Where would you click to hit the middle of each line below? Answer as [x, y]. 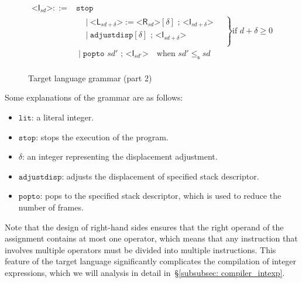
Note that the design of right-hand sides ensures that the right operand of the [144, 227]
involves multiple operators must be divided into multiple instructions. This [140, 249]
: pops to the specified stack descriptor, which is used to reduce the [161, 196]
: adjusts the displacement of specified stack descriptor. [160, 176]
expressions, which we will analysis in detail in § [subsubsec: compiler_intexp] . [145, 272]
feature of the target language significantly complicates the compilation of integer [151, 261]
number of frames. [51, 207]
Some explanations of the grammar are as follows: [94, 97]
